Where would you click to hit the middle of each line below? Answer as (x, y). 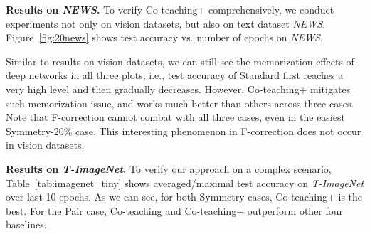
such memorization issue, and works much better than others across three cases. (180, 103)
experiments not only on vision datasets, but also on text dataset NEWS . (166, 23)
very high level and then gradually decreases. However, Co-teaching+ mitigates (178, 89)
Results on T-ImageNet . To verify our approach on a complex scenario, (169, 168)
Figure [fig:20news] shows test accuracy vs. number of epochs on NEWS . (164, 37)
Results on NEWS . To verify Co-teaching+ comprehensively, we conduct (170, 9)
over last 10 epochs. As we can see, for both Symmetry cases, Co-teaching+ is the (184, 197)
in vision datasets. (45, 145)
